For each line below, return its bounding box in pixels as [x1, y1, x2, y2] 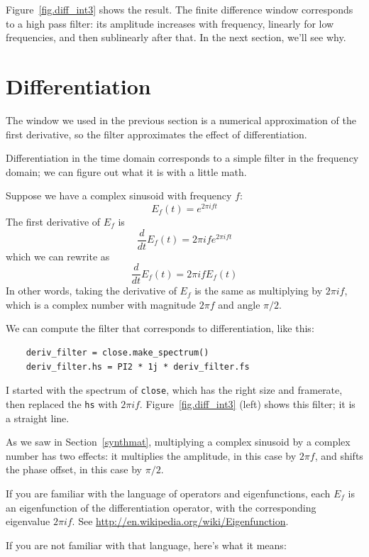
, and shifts [314, 448, 363, 463]
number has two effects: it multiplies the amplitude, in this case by [6, 448, 297, 463]
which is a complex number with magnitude [6, 297, 197, 311]
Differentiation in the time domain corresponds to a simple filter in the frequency [6, 150, 359, 165]
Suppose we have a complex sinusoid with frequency [6, 188, 232, 203]
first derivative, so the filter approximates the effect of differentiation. [6, 126, 307, 141]
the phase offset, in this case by [6, 462, 142, 477]
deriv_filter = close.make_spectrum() [26, 348, 209, 358]
